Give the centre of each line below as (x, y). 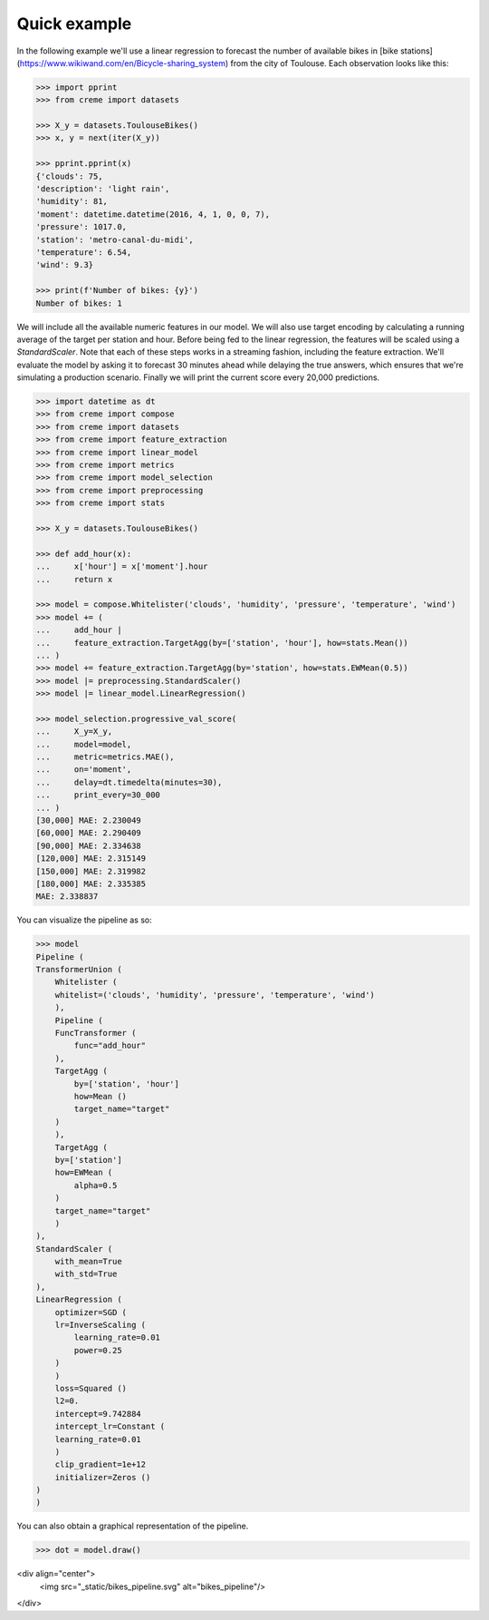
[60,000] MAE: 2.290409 (89, 833)
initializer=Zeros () (103, 1477)
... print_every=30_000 (98, 795)
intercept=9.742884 (98, 1414)
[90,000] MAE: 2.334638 (89, 845)
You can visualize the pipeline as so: (85, 920)
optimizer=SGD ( (91, 1312)
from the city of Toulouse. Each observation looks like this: (340, 63)
